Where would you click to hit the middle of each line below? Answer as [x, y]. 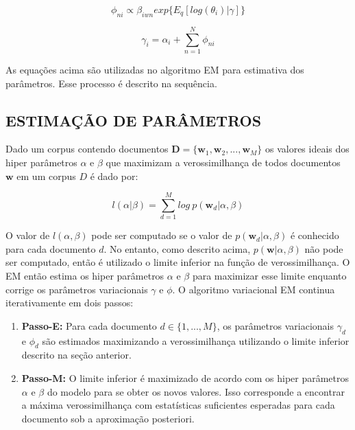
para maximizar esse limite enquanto [269, 275]
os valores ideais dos [307, 149]
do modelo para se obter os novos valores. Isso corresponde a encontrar [196, 391]
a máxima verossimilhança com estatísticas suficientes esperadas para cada [178, 405]
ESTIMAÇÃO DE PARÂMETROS [134, 120]
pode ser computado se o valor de [162, 235]
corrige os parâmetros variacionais [77, 289]
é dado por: [114, 176]
